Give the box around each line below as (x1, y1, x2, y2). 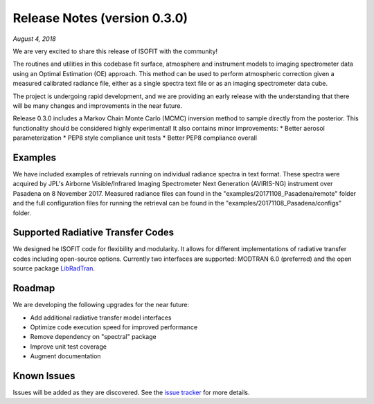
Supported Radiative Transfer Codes (12, 227, 175, 239)
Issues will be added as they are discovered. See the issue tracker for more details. (12, 388, 250, 396)
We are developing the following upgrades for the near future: (12, 301, 190, 309)
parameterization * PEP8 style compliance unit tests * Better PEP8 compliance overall (12, 134, 258, 142)
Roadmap (12, 282, 55, 294)
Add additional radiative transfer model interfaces (30, 313, 172, 322)
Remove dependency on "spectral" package (30, 333, 157, 341)
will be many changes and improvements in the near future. (12, 101, 183, 110)
